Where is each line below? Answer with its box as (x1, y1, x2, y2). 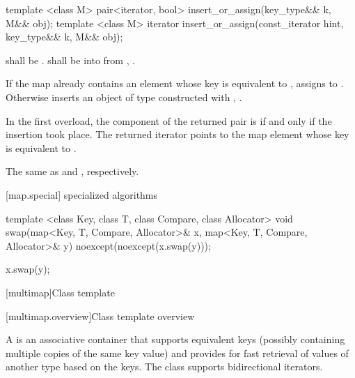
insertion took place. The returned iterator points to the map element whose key (6, 127, 349, 142)
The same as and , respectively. (6, 164, 139, 179)
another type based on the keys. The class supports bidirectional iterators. (6, 359, 323, 374)
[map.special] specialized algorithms (6, 187, 158, 202)
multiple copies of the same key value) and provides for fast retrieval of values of (6, 345, 349, 360)
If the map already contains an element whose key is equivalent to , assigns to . (6, 76, 344, 91)
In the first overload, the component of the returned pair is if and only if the (6, 113, 332, 128)
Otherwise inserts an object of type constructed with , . (6, 89, 242, 104)
